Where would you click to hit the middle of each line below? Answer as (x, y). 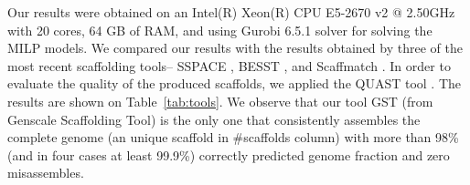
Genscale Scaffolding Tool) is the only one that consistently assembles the (214, 119)
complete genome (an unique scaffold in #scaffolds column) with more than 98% (233, 137)
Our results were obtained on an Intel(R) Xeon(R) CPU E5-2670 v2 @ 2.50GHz (231, 12)
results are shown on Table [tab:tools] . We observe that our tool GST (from (220, 101)
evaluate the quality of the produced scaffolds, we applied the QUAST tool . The (235, 83)
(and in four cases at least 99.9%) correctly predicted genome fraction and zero (229, 154)
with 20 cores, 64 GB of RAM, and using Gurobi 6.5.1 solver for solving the (220, 30)
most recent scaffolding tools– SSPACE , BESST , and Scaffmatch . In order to (229, 65)
